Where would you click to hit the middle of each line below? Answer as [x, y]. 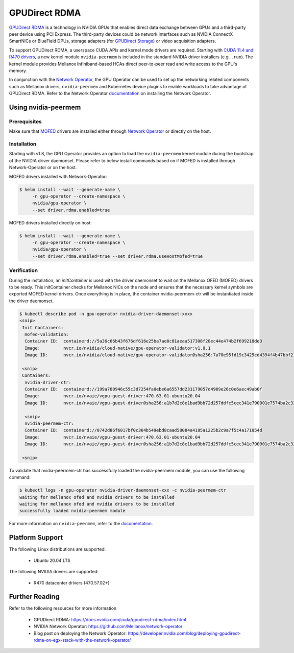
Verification [24, 270]
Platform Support [36, 538]
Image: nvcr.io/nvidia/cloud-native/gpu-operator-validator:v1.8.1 [118, 348]
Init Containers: [43, 327]
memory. [18, 71]
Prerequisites [25, 121]
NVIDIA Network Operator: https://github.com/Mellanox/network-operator [108, 627]
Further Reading [34, 597]
